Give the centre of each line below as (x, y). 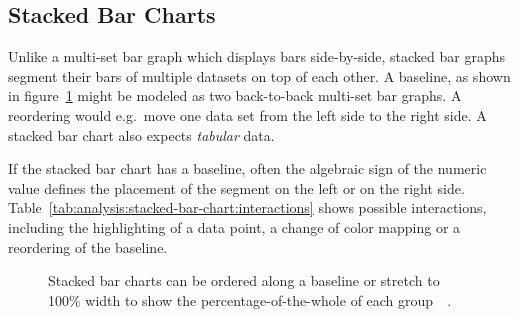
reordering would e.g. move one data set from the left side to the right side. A (247, 114)
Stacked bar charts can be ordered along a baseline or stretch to (244, 280)
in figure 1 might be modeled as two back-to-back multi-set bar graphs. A (235, 95)
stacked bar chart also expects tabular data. (141, 134)
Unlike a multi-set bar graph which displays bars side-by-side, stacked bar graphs (257, 56)
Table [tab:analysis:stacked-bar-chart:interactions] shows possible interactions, (247, 207)
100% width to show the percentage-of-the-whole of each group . (250, 299)
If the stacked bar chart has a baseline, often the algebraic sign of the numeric (247, 168)
